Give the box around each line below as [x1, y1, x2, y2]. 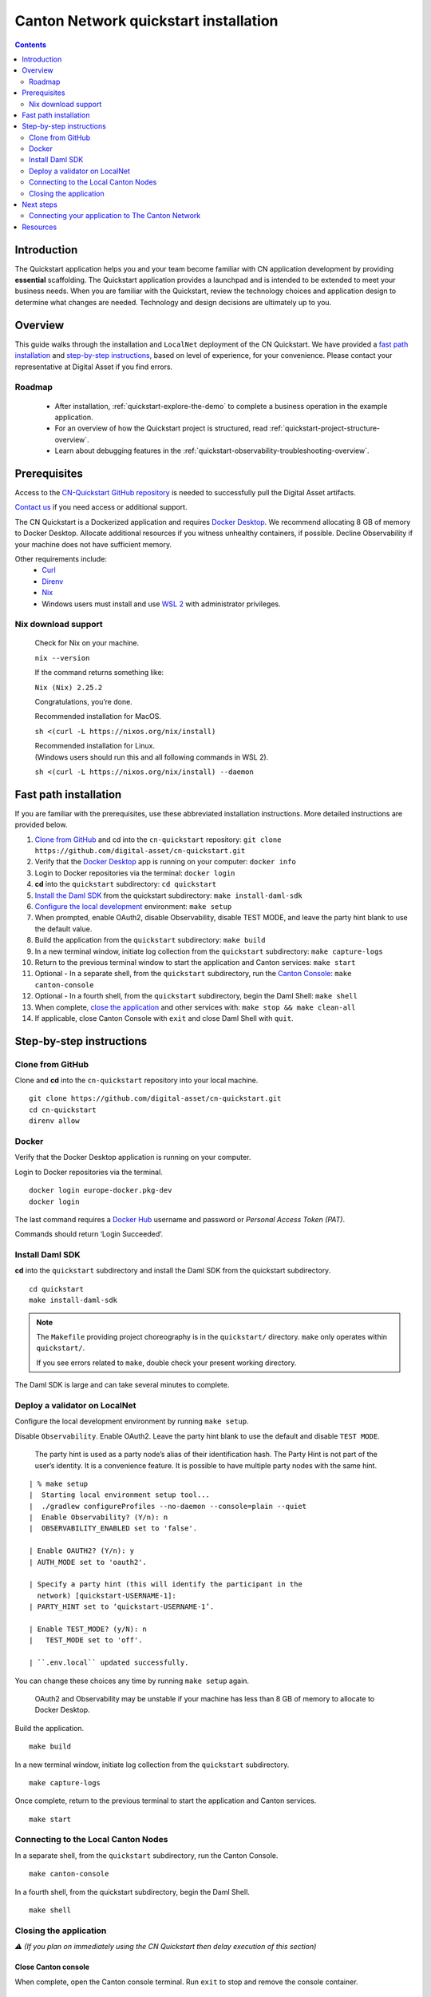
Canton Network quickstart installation [14, 12, 279, 30]
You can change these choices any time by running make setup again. [14, 1676, 250, 1685]
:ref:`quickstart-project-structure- [269, 423, 381, 433]
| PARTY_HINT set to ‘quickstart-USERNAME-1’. [29, 1602, 215, 1611]
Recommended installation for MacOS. [34, 712, 161, 721]
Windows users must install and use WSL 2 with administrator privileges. [42, 599, 281, 609]
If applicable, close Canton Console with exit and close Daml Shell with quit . [34, 1013, 294, 1022]
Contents [14, 40, 47, 50]
